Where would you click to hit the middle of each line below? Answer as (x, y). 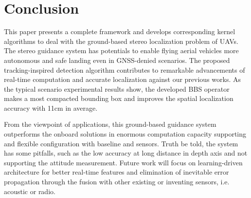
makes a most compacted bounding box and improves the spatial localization (119, 98)
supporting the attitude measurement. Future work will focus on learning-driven (123, 162)
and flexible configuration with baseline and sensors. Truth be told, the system (121, 143)
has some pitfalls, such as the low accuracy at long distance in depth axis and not (126, 153)
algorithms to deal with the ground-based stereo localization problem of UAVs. (121, 41)
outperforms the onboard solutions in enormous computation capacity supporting (125, 134)
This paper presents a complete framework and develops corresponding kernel (120, 31)
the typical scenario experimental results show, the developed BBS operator (117, 89)
